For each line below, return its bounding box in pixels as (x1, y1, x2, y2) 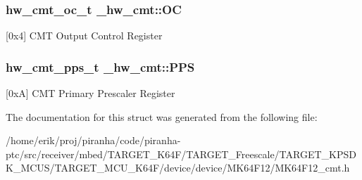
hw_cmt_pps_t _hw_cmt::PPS (6, 58, 195, 75)
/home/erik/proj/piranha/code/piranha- (6, 133, 181, 148)
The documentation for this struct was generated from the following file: (6, 109, 318, 124)
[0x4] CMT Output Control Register (6, 28, 163, 43)
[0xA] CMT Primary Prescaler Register (6, 86, 175, 101)
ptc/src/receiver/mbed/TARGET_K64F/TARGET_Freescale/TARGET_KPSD (6, 146, 356, 161)
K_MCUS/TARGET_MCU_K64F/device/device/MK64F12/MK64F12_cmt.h (6, 160, 350, 175)
